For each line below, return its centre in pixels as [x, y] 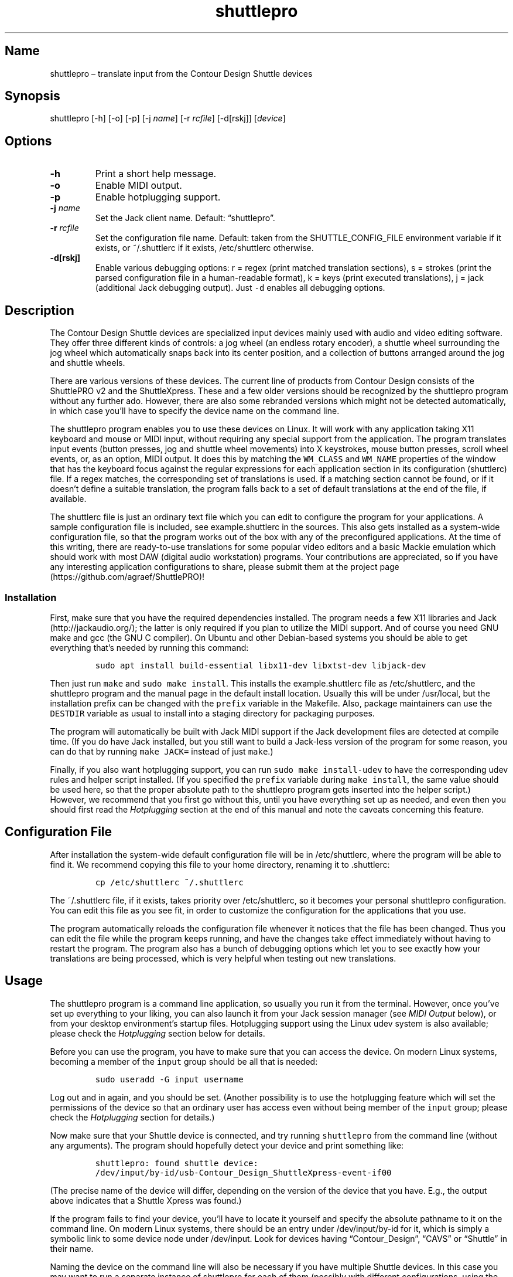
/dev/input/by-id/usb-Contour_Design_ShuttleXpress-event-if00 [243, 1172]
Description [40, 310]
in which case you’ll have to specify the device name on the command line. [195, 411]
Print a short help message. [156, 174]
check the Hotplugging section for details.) [132, 1117]
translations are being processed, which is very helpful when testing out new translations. [223, 958]
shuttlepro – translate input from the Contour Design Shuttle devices [181, 73]
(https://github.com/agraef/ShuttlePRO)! [127, 577]
